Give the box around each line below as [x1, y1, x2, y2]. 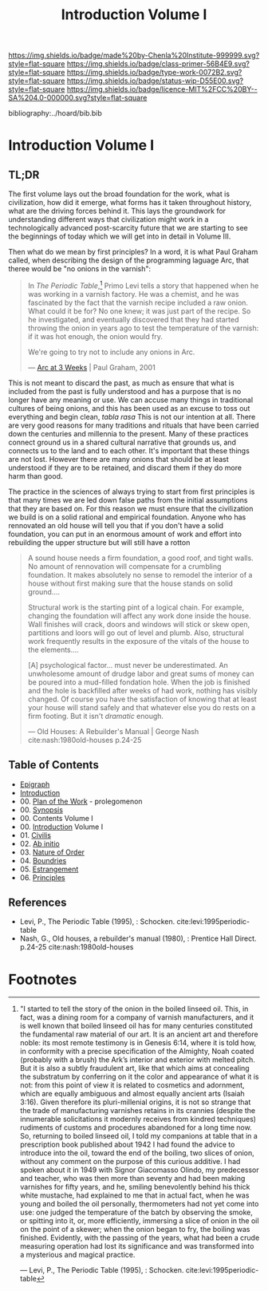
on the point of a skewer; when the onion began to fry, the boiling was [19, 1225, 250, 1234]
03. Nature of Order [19, 847, 85, 857]
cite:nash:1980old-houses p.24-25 [27, 735, 142, 744]
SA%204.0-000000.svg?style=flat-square [8, 93, 148, 103]
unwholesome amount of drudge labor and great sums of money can [27, 669, 254, 678]
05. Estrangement [19, 864, 79, 874]
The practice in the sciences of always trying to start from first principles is [8, 487, 255, 496]
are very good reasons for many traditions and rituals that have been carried [8, 420, 259, 430]
